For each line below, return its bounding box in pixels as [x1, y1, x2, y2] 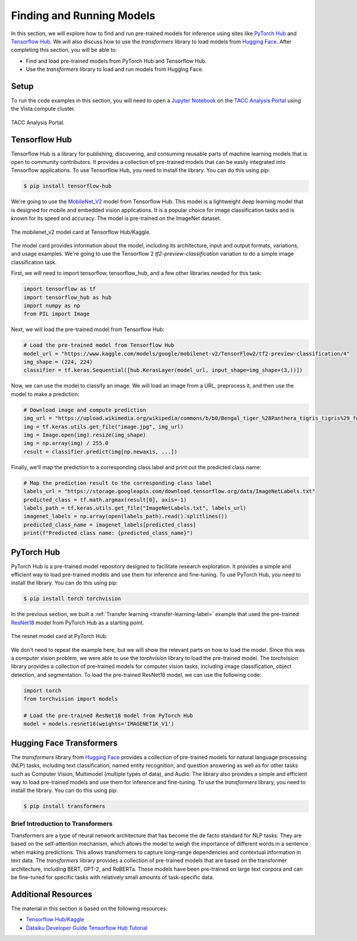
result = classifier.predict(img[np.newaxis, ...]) [23, 448, 178, 455]
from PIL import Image [23, 311, 90, 317]
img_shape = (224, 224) [23, 358, 93, 366]
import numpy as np [23, 302, 80, 309]
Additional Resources [11, 889, 92, 899]
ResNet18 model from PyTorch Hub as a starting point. [11, 619, 144, 626]
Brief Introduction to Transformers [11, 819, 113, 828]
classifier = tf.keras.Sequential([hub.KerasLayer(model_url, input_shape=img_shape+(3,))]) [23, 367, 303, 374]
